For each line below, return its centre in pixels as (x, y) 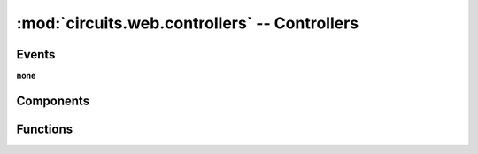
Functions (45, 129)
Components (53, 100)
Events (36, 54)
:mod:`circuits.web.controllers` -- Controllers (188, 23)
